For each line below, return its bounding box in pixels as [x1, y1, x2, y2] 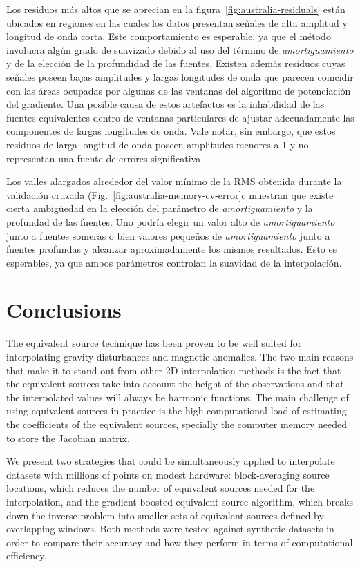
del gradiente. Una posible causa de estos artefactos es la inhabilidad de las [6, 97, 325, 111]
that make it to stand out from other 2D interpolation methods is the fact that [6, 363, 341, 377]
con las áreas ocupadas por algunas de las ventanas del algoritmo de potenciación [6, 83, 351, 97]
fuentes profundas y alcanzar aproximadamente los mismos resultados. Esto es [6, 242, 337, 256]
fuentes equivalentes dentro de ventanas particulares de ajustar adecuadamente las [6, 110, 354, 124]
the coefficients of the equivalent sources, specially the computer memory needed [6, 416, 348, 431]
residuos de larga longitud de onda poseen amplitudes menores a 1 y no [6, 137, 309, 151]
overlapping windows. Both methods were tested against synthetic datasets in [6, 521, 334, 536]
